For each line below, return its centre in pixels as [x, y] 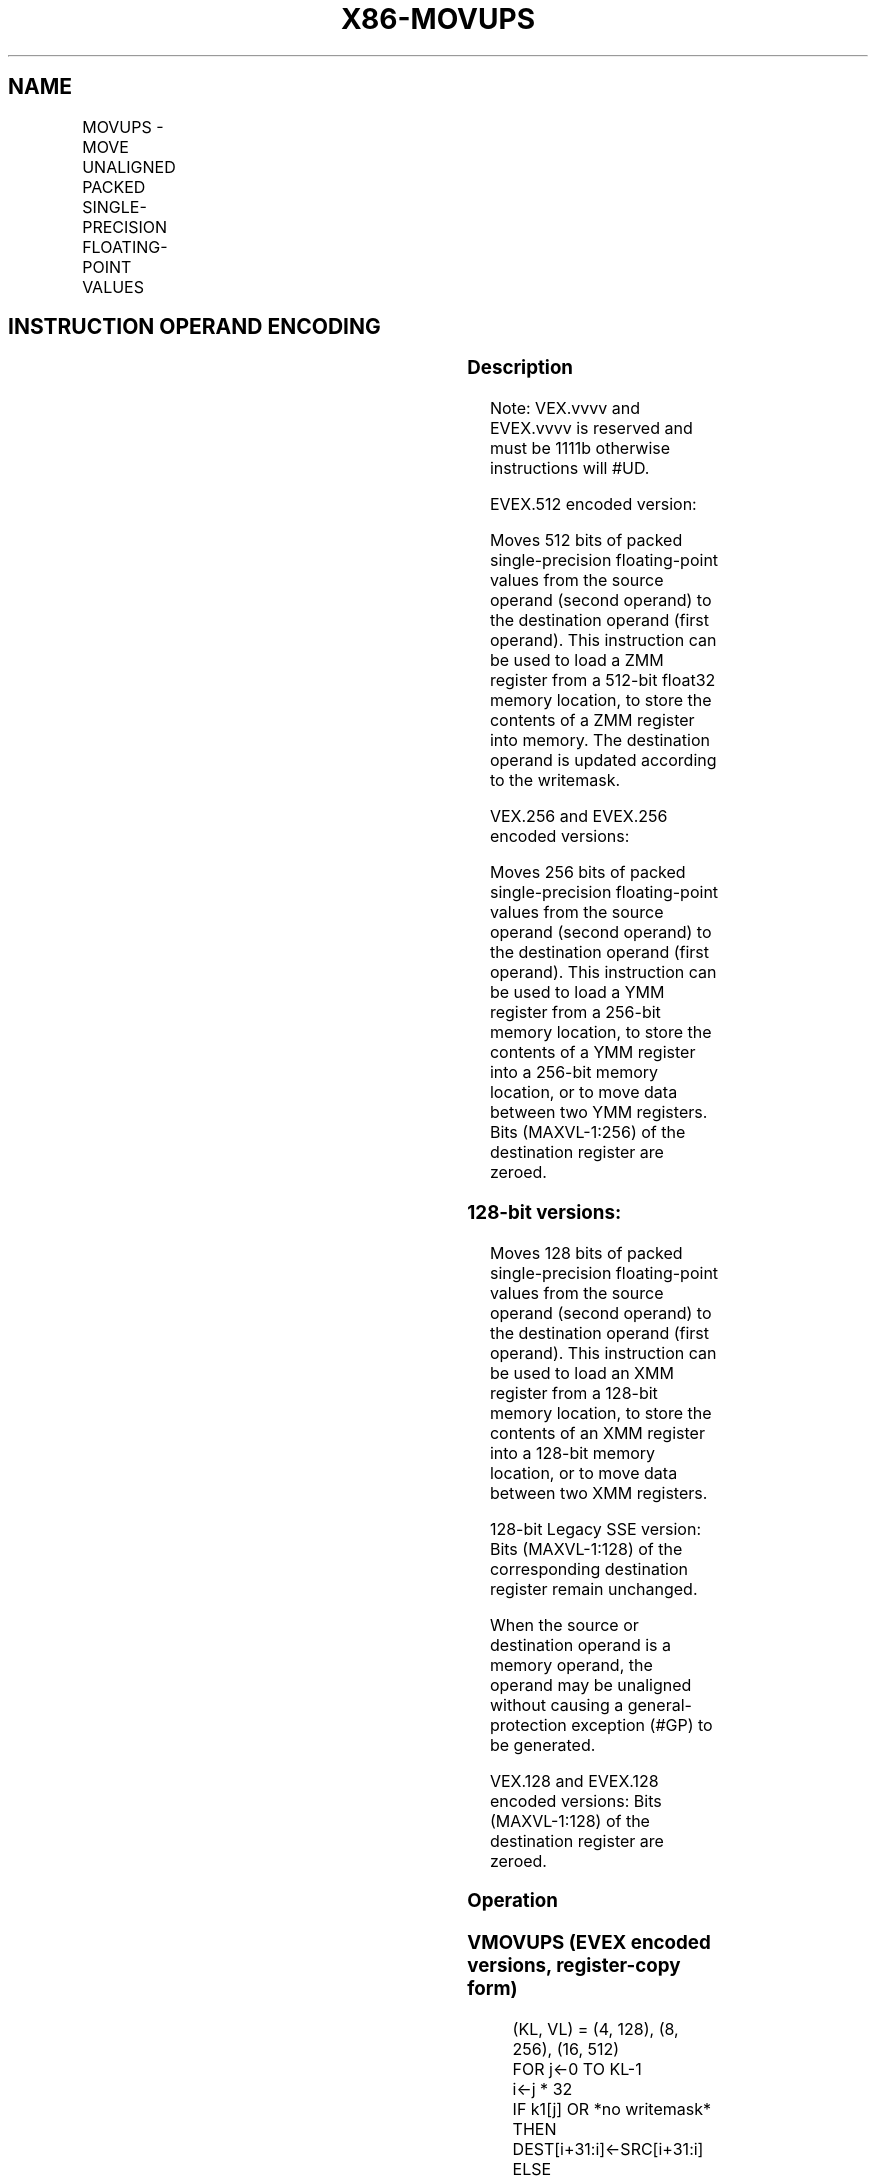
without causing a [556, 1704]
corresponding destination [589, 1568]
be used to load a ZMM [576, 660]
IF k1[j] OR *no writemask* [612, 2108]
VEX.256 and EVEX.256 [578, 816]
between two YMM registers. [598, 1112]
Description [520, 368]
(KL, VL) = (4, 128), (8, [595, 2028]
